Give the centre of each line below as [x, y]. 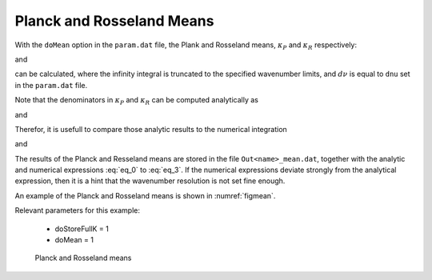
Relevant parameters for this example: [77, 210]
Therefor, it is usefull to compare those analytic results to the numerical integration [151, 129]
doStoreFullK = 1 [82, 229]
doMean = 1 [74, 240]
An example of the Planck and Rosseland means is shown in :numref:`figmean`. [145, 195]
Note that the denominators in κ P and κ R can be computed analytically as [137, 101]
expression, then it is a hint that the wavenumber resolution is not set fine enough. [150, 181]
